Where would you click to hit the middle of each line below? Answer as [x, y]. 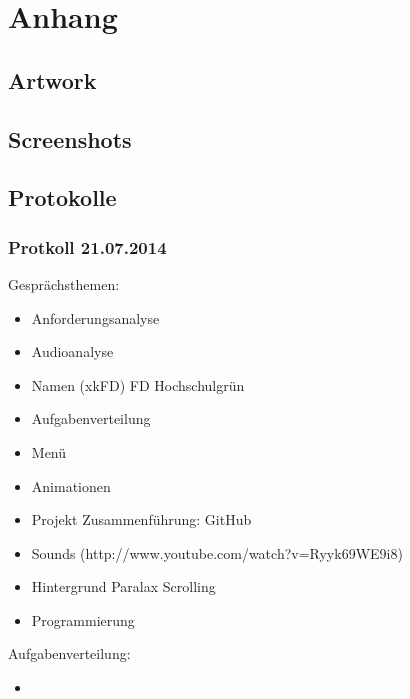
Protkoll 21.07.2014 [87, 246]
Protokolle [62, 197]
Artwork [52, 79]
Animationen [71, 485]
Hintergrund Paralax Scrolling [123, 586]
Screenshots [70, 138]
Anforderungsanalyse [95, 317]
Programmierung [83, 619]
